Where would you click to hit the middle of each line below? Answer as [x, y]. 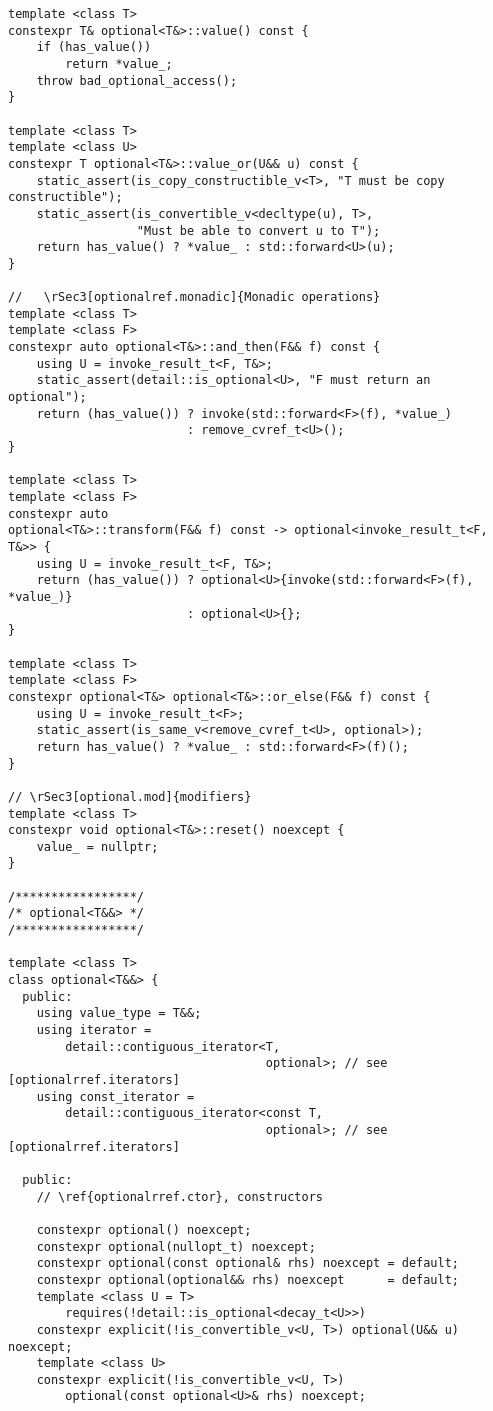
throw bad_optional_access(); [137, 80]
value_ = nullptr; [97, 846]
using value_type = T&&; [119, 1013]
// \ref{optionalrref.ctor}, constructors [179, 1196]
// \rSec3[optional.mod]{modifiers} [130, 796]
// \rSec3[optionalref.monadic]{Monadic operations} [194, 297]
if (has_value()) [94, 47]
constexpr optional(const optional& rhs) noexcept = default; [248, 1263]
